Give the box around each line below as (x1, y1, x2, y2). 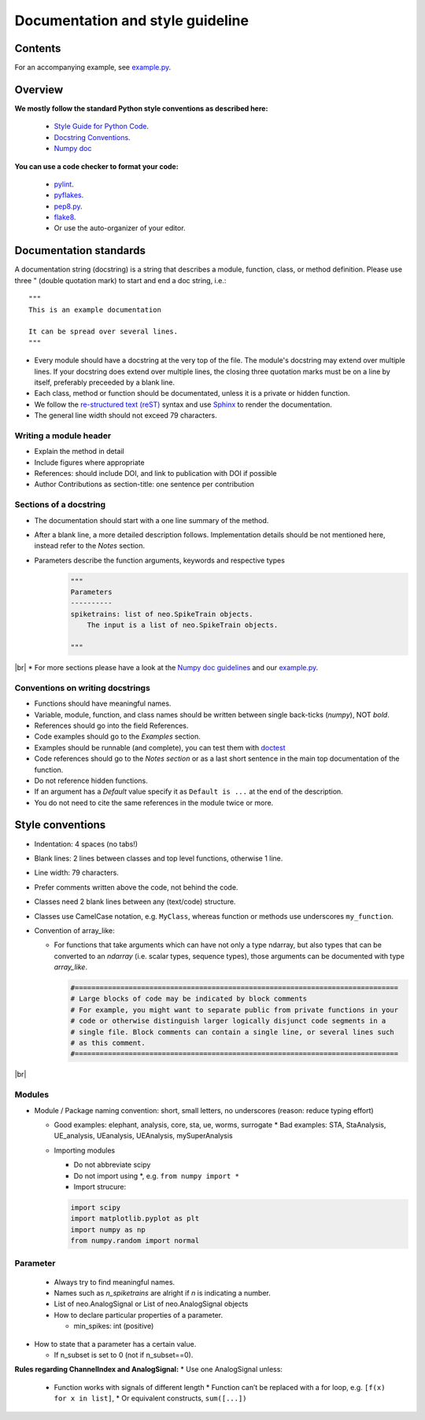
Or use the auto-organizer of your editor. (54, 223, 186, 233)
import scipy (70, 1203, 121, 1212)
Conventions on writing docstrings (14, 682, 151, 693)
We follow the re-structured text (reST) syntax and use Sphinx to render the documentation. (34, 400, 332, 409)
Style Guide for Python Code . (54, 122, 150, 131)
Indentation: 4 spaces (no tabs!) (34, 839, 138, 849)
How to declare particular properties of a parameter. (54, 1310, 224, 1319)
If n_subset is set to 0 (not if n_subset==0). (54, 1350, 194, 1359)
